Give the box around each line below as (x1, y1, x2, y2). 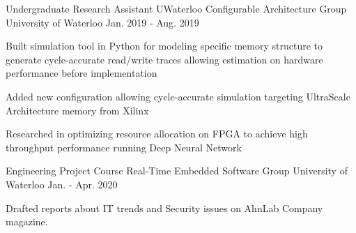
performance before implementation (6, 66, 157, 80)
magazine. (6, 214, 48, 229)
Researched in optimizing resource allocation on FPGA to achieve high (6, 126, 308, 141)
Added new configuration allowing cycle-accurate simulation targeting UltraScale (6, 89, 350, 103)
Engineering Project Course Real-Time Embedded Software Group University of (6, 163, 348, 178)
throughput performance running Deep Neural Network (6, 140, 242, 154)
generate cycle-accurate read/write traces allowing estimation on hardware (6, 52, 323, 66)
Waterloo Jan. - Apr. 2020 (6, 176, 118, 191)
